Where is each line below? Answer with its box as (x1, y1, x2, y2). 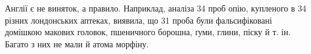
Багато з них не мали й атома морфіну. (5, 37, 149, 50)
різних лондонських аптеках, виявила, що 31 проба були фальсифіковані (5, 13, 272, 26)
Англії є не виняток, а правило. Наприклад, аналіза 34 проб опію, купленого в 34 (5, 2, 307, 14)
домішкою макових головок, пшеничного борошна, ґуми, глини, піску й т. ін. (5, 25, 291, 38)
